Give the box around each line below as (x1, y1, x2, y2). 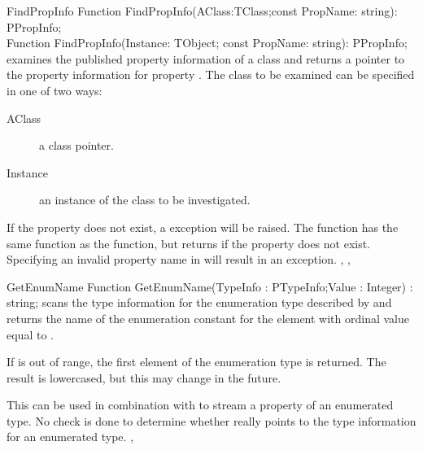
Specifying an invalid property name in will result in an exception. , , (7, 251, 351, 268)
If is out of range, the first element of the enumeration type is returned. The (7, 353, 386, 370)
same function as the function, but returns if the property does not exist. (7, 234, 371, 251)
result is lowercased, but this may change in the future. (7, 369, 281, 386)
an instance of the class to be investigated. (39, 191, 251, 208)
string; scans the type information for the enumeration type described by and (7, 294, 392, 311)
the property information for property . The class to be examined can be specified (7, 66, 415, 83)
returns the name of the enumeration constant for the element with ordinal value (7, 309, 410, 326)
